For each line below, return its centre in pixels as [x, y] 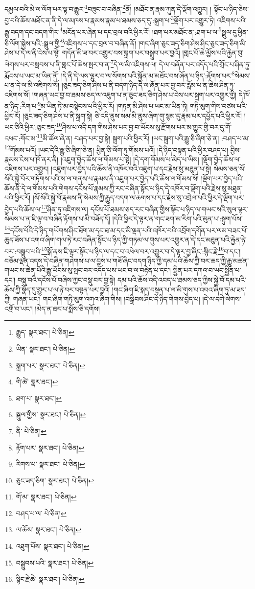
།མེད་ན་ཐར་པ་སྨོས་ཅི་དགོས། [67, 308]
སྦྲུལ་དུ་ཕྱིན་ [235, 32]
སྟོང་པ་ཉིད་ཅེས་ [231, 9]
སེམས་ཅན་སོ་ [230, 169]
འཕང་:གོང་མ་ [21, 138]
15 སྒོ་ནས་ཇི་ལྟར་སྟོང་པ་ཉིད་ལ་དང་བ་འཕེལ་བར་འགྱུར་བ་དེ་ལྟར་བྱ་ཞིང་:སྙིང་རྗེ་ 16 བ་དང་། [141, 250]
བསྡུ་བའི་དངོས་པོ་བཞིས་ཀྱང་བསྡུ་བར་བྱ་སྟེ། [66, 279]
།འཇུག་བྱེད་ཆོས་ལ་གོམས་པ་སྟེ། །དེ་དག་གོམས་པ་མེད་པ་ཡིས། [130, 159]
